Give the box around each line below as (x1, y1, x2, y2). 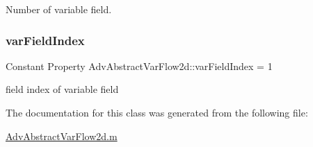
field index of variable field (6, 82, 119, 96)
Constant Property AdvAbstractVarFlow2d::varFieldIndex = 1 (6, 58, 273, 73)
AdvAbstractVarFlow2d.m (6, 128, 118, 143)
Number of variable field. (6, 2, 112, 16)
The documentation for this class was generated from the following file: (6, 105, 308, 119)
